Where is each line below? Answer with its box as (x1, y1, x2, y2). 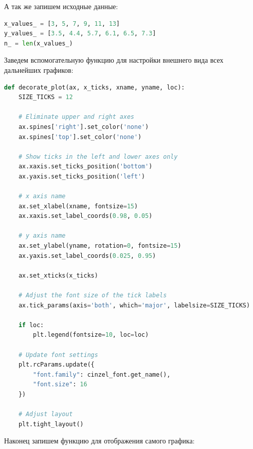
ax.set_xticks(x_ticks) (18, 272, 98, 279)
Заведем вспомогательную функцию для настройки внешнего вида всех (4, 55, 224, 65)
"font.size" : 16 (33, 381, 87, 388)
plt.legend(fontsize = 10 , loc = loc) (33, 331, 149, 339)
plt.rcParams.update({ (18, 361, 94, 369)
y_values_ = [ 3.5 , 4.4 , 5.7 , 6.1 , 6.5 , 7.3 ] (4, 30, 156, 37)
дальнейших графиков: (4, 64, 74, 75)
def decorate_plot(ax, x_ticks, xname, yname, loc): (4, 83, 185, 91)
